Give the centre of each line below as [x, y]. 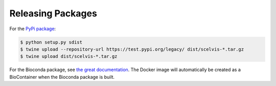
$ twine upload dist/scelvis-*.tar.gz [69, 57]
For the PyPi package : [33, 29]
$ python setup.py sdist [51, 42]
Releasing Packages [53, 13]
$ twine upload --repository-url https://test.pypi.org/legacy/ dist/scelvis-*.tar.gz [132, 49]
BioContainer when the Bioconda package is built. [62, 77]
